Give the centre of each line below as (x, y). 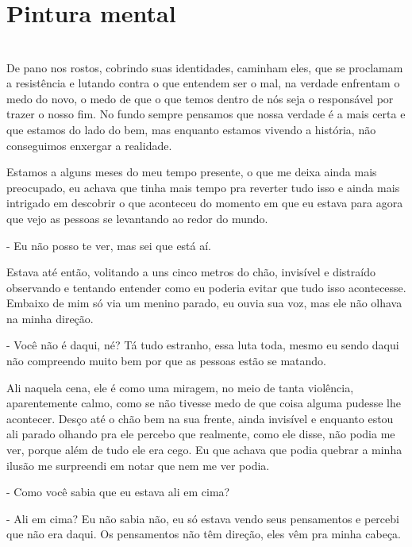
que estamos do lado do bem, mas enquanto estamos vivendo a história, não (191, 129)
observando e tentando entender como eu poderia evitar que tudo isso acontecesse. (206, 287)
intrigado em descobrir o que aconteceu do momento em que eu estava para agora (205, 203)
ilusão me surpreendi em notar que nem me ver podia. (138, 465)
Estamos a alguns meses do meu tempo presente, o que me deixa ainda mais (192, 172)
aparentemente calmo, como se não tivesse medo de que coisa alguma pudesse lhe (204, 403)
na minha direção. (50, 318)
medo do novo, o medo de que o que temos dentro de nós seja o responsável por (200, 98)
